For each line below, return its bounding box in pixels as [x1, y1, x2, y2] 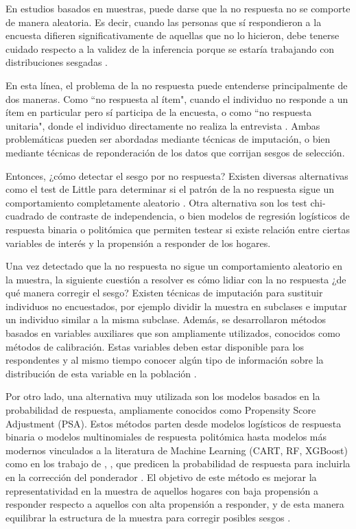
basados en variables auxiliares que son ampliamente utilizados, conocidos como [5, 326, 340, 340]
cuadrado [5, 209, 45, 223]
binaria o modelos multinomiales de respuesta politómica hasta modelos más [5, 430, 327, 444]
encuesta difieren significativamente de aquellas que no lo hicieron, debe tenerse [5, 28, 340, 43]
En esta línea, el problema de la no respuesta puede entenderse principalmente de [5, 78, 348, 92]
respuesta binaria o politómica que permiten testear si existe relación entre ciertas [5, 222, 350, 236]
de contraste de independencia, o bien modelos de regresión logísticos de [47, 209, 350, 223]
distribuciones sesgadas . [5, 55, 108, 69]
